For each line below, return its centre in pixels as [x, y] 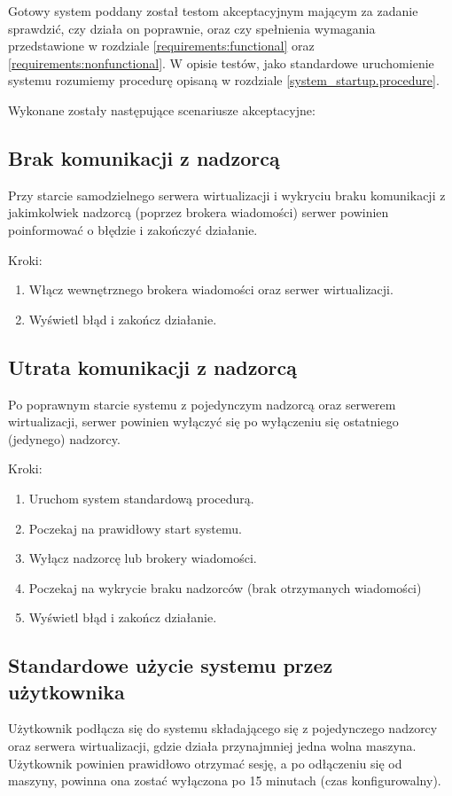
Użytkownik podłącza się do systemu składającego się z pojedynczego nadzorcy [223, 728]
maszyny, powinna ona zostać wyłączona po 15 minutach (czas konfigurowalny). [225, 780]
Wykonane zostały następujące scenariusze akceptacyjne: [162, 109]
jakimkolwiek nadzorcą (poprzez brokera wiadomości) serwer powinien [199, 212]
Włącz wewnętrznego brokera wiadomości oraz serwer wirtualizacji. [211, 289]
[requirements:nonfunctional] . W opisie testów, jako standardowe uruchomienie [221, 62]
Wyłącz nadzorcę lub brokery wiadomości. [143, 558]
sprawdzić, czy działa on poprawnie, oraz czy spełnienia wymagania [192, 28]
